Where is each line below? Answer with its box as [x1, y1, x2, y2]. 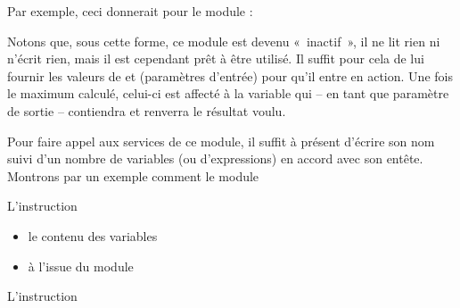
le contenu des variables [28, 226, 158, 245]
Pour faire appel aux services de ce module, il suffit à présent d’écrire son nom [7, 131, 435, 150]
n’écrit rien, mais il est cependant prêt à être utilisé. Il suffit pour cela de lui [7, 49, 424, 68]
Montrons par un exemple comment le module [7, 166, 259, 185]
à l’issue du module [28, 256, 134, 275]
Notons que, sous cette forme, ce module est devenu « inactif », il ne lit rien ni [7, 31, 440, 50]
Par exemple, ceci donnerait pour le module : [7, 2, 253, 20]
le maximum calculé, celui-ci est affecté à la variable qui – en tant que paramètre [7, 84, 449, 103]
